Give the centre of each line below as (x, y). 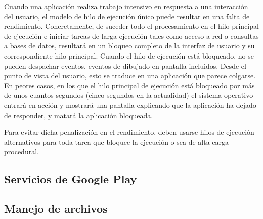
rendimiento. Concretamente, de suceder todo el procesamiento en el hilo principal (131, 26)
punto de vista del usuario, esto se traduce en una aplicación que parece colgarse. (130, 75)
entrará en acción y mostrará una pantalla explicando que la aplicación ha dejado (130, 105)
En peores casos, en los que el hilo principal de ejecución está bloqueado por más (129, 85)
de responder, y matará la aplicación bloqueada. (79, 115)
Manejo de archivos (56, 209)
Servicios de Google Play (71, 179)
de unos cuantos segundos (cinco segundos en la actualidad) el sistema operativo (129, 95)
